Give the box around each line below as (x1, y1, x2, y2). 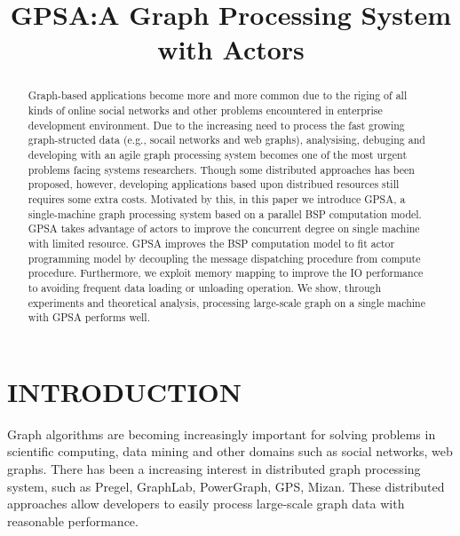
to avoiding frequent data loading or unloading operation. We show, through (28, 280, 382, 295)
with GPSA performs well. (28, 310, 150, 325)
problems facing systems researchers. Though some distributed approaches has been (28, 162, 415, 177)
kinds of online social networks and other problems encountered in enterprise (28, 103, 383, 118)
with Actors (157, 31, 305, 67)
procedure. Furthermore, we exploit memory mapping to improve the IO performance (28, 265, 424, 280)
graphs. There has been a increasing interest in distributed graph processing (7, 459, 421, 477)
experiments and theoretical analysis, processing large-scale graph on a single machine (28, 295, 425, 310)
